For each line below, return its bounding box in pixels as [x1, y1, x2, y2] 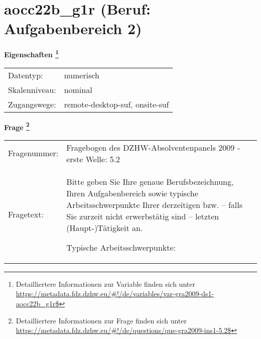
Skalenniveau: [8, 83, 56, 95]
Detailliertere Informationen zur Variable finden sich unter [16, 278, 195, 289]
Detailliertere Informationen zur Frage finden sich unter [16, 315, 187, 325]
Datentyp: [8, 69, 43, 81]
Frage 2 [4, 120, 30, 132]
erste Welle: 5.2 [66, 153, 120, 165]
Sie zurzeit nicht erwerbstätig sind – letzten [66, 210, 219, 222]
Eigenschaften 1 [4, 48, 59, 59]
